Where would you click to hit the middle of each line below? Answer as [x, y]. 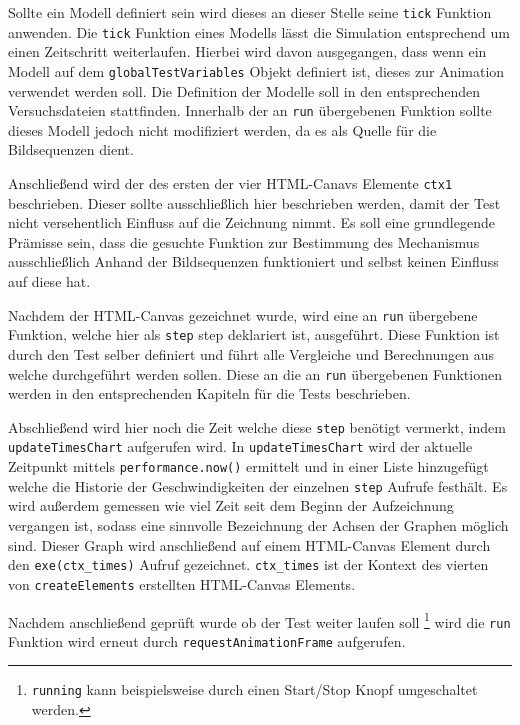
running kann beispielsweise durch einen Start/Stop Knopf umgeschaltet [254, 689]
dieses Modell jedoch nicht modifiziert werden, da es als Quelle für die [222, 129]
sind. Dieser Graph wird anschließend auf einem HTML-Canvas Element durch [249, 544]
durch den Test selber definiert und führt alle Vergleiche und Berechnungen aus [251, 353]
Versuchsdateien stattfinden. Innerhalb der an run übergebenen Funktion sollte [250, 110]
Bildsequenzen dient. [71, 149]
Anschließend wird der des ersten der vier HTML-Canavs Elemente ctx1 [230, 183]
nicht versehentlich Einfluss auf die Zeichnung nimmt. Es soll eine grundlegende [251, 222]
